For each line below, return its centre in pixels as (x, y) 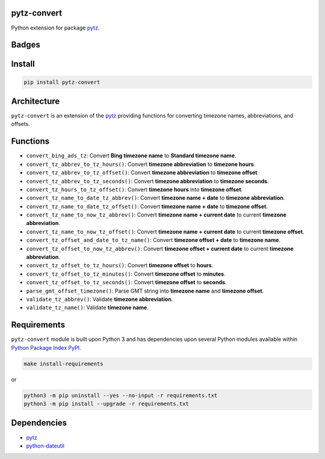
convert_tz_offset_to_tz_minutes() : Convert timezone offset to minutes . (126, 274)
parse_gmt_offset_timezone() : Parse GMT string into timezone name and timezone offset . (145, 291)
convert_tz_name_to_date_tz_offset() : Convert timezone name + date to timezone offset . (147, 206)
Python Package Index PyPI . (46, 347)
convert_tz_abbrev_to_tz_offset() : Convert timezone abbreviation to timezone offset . (142, 173)
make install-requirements (63, 364)
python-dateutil (45, 446)
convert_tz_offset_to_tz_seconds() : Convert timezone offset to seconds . (126, 282)
